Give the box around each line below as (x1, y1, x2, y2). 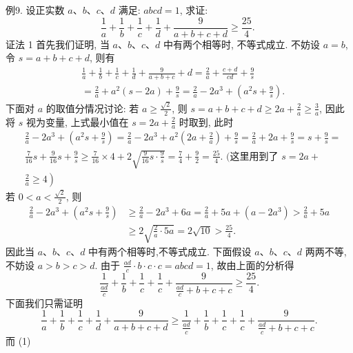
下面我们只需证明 (6, 295, 83, 310)
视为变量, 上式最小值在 (26, 114, 129, 129)
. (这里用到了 (220, 151, 279, 162)
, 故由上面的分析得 (210, 257, 294, 272)
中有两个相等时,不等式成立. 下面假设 (88, 244, 252, 259)
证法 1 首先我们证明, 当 (6, 36, 110, 51)
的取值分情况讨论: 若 (46, 100, 139, 115)
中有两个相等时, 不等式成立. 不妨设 (163, 36, 321, 51)
